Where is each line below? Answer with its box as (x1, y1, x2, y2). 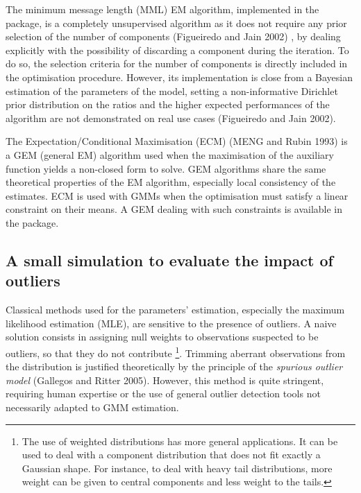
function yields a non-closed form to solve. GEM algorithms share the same (6, 161, 326, 175)
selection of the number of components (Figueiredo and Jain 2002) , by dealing (6, 29, 341, 44)
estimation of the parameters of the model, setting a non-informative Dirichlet (6, 83, 338, 98)
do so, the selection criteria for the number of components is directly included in (6, 56, 348, 71)
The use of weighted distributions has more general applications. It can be (22, 433, 338, 448)
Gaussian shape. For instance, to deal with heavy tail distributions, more (22, 460, 333, 475)
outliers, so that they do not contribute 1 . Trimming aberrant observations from (6, 343, 346, 360)
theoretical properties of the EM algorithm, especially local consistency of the (6, 175, 336, 189)
